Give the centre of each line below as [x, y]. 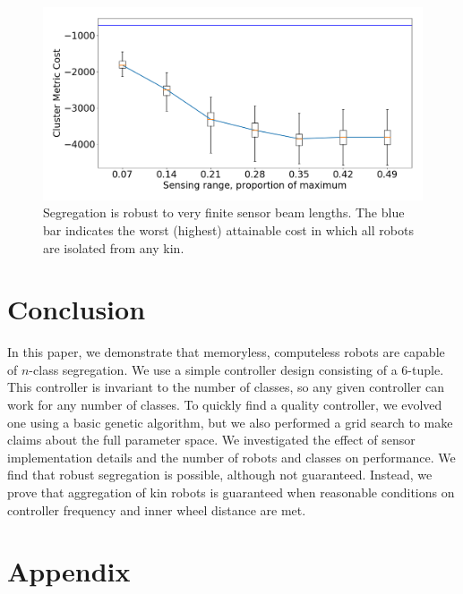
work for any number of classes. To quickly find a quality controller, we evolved [225, 404]
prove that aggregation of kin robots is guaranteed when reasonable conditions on [231, 492]
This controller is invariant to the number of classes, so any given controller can [226, 387]
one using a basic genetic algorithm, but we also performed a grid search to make [230, 422]
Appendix [69, 571]
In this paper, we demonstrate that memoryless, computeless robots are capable [226, 352]
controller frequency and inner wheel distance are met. [157, 509]
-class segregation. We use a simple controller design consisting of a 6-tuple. [236, 369]
